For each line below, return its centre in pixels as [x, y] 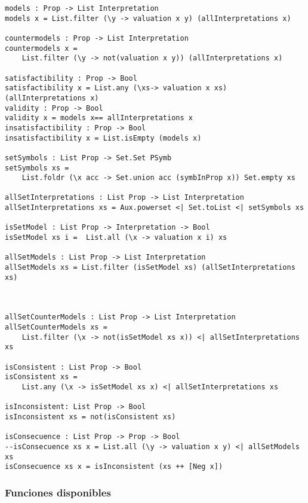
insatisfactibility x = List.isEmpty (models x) [103, 138]
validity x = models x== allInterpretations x [99, 118]
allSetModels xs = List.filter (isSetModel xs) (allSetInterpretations [150, 268]
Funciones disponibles [58, 492]
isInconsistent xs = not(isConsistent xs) [90, 417]
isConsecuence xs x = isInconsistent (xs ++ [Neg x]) [114, 467]
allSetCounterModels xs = [56, 327]
